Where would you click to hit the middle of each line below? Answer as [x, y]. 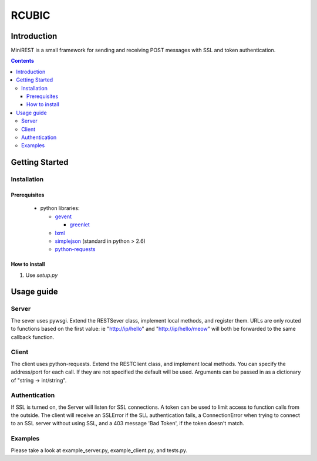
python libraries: [60, 208]
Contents [23, 61]
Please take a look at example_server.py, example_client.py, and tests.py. [99, 450]
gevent [63, 216]
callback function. [33, 337]
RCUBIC [31, 15]
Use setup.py [42, 275]
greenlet [80, 225]
